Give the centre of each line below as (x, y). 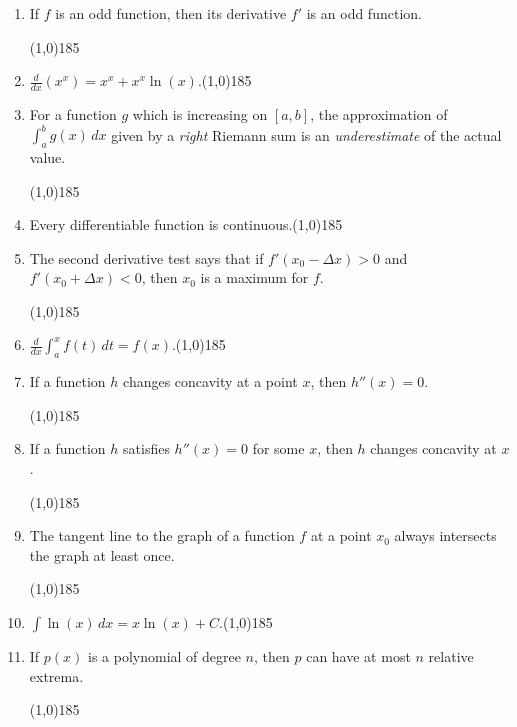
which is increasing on (200, 114)
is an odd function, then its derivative (171, 13)
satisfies (146, 448)
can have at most (358, 656)
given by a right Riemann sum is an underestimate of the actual (306, 134)
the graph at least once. (102, 554)
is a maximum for (254, 277)
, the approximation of (379, 114)
